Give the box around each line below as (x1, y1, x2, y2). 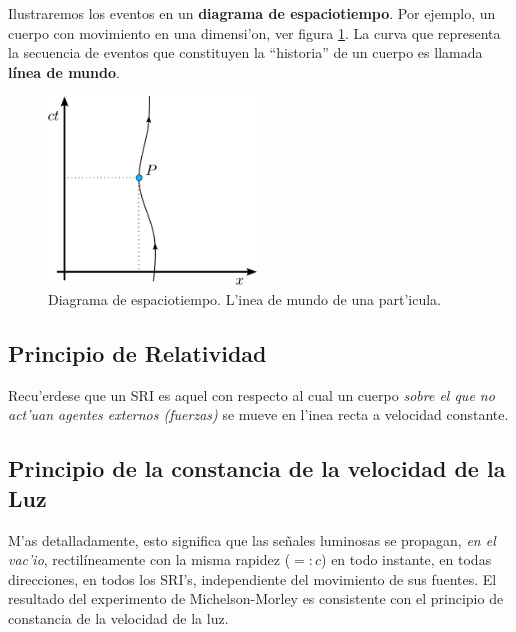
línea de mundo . (8, 61, 120, 82)
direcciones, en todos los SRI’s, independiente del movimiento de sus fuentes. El (8, 568, 497, 589)
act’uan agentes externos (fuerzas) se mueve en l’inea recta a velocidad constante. (8, 404, 509, 425)
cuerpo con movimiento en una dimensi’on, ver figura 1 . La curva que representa (8, 22, 501, 43)
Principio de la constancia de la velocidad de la (8, 453, 506, 484)
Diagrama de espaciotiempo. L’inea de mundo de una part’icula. (48, 288, 441, 309)
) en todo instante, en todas (321, 549, 492, 570)
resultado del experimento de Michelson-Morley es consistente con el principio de (8, 588, 504, 609)
